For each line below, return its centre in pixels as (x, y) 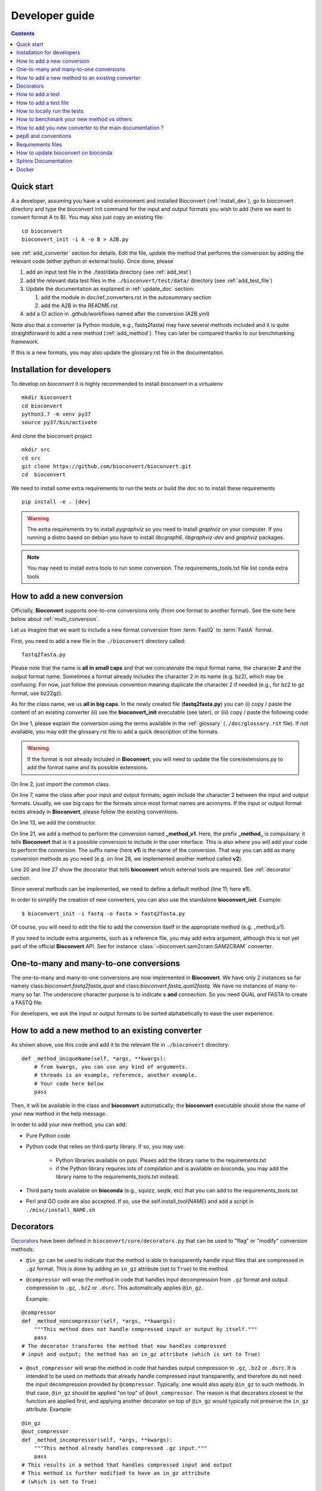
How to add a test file (43, 103)
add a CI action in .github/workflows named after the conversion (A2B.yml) (118, 314)
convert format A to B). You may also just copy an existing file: (87, 217)
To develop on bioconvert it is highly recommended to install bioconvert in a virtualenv (117, 383)
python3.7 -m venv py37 (56, 414)
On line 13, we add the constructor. (54, 822)
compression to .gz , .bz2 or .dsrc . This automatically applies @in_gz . (114, 1288)
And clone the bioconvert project (52, 436)
